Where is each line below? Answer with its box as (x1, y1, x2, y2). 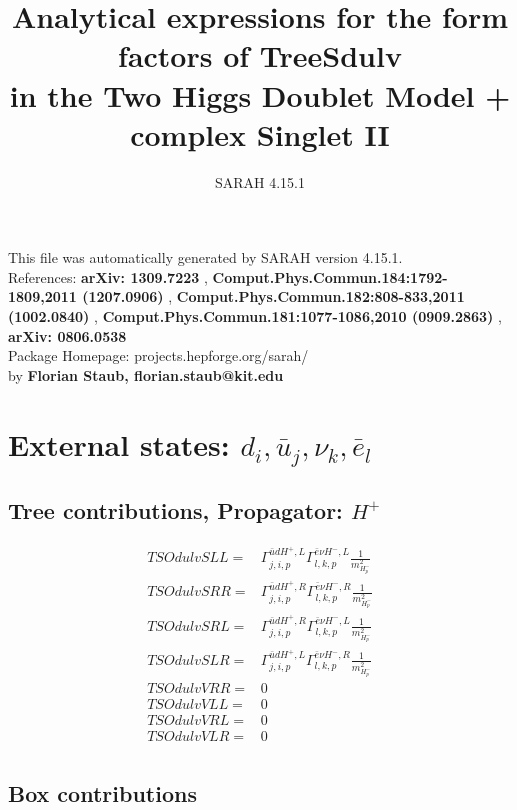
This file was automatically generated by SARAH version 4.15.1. (8, 247, 403, 268)
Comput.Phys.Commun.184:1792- (212, 266, 448, 287)
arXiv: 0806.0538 (8, 325, 127, 346)
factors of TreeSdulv (118, 35, 402, 76)
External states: (8, 423, 230, 464)
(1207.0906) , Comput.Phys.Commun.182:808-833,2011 (82, 286, 465, 307)
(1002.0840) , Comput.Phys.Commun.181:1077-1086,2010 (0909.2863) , (8, 306, 502, 327)
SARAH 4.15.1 (214, 171, 306, 192)
